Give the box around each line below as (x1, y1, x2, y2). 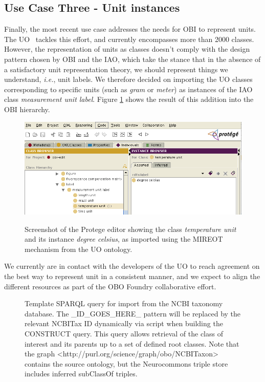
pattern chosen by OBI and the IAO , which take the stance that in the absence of (4, 53, 261, 64)
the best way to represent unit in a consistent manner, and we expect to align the (4, 270, 260, 281)
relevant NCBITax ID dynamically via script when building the (25, 318, 223, 329)
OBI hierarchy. (4, 103, 50, 114)
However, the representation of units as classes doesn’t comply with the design (4, 44, 250, 54)
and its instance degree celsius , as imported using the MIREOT (25, 234, 223, 244)
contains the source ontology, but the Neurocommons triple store (25, 358, 228, 369)
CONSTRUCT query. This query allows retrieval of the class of (25, 328, 223, 338)
